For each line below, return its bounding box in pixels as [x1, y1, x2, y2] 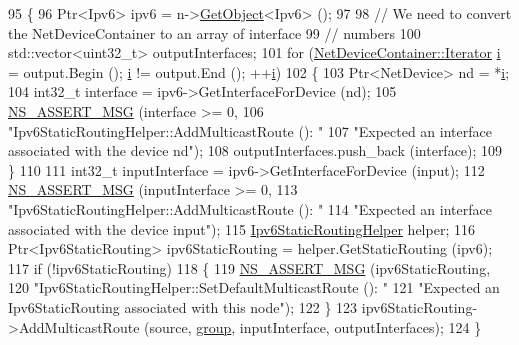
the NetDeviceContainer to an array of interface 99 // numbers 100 [8, 22, 421, 43]
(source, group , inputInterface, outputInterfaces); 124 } [144, 316, 482, 337]
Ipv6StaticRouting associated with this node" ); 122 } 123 [8, 296, 358, 317]
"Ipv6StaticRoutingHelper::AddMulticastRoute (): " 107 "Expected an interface [8, 120, 492, 141]
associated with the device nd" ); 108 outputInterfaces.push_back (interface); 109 [8, 140, 503, 161]
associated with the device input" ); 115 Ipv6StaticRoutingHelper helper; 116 [8, 218, 475, 239]
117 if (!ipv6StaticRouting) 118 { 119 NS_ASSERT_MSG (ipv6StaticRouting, [8, 257, 491, 278]
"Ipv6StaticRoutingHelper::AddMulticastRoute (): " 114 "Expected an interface [8, 198, 492, 219]
